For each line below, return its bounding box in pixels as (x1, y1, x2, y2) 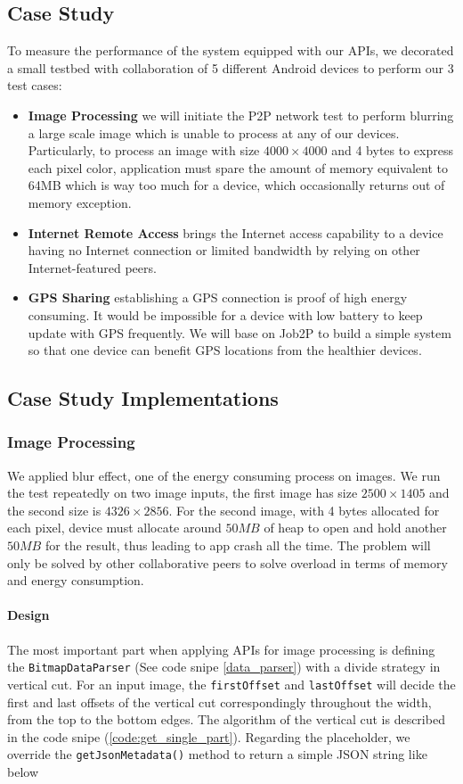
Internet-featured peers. (28, 258, 157, 276)
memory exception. (28, 193, 132, 211)
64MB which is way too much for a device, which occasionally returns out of (28, 176, 445, 194)
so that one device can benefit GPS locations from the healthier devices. (28, 341, 422, 359)
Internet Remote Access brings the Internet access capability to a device (28, 223, 443, 242)
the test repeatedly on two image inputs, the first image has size (7, 483, 358, 502)
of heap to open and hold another (264, 518, 447, 537)
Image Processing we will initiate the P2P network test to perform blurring (28, 105, 454, 124)
